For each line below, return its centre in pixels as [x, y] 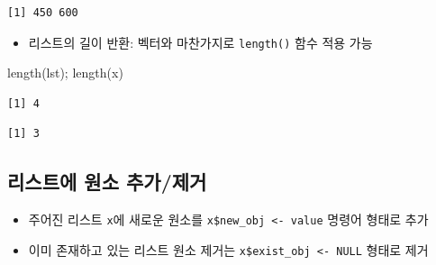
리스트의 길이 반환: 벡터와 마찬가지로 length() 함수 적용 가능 [200, 42]
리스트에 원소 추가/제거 [107, 182]
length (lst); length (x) [65, 73]
